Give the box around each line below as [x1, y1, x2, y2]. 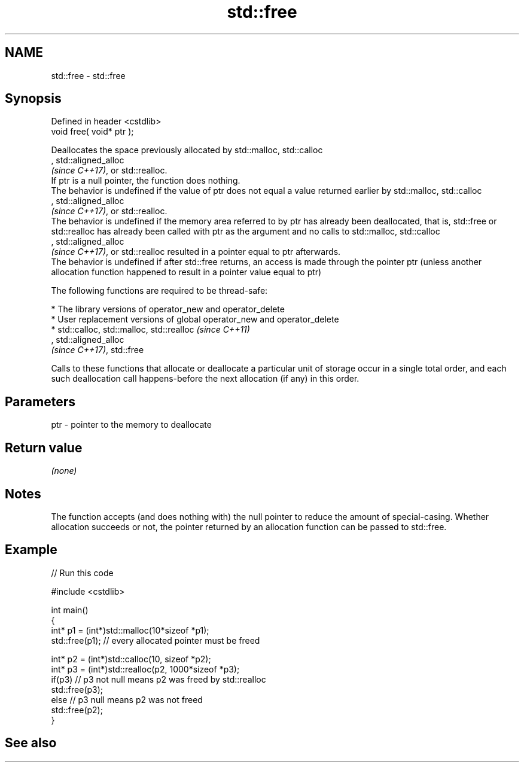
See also [5, 735, 57, 751]
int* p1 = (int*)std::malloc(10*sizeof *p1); [51, 625, 209, 635]
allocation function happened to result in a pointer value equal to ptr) [51, 267, 322, 278]
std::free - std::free [51, 70, 126, 81]
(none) [51, 465, 77, 476]
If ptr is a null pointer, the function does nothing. [51, 175, 240, 186]
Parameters [5, 394, 75, 409]
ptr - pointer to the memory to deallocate [51, 419, 212, 430]
